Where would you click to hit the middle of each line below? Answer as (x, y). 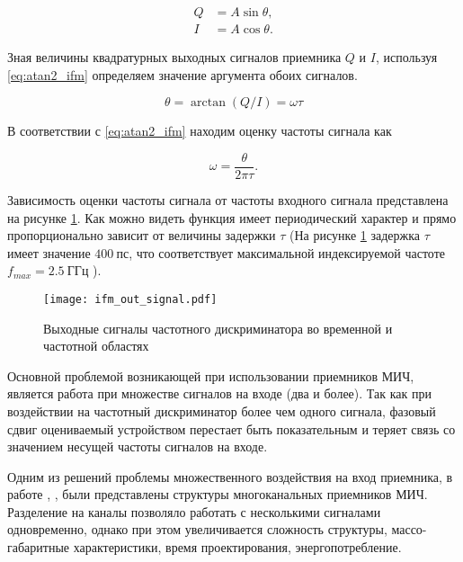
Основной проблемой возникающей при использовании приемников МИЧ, (211, 375)
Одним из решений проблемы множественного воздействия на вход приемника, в (230, 476)
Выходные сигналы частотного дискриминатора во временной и (218, 328)
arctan (208, 103)
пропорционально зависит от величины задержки (142, 235)
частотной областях (96, 346)
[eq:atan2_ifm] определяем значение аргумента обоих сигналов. (183, 74)
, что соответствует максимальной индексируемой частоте (287, 252)
